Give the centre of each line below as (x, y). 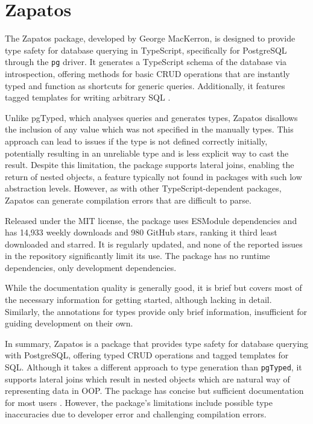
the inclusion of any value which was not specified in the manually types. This (149, 129)
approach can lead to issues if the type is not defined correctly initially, (136, 141)
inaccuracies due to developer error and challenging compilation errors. (136, 414)
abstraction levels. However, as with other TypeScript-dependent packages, (143, 188)
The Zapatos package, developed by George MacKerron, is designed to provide (150, 38)
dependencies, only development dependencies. (91, 267)
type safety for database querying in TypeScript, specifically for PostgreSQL (146, 50)
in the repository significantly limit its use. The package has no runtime (138, 256)
